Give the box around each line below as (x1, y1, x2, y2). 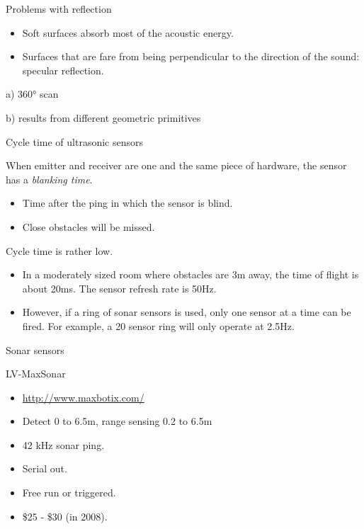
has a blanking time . (6, 171, 93, 186)
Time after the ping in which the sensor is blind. (22, 195, 233, 210)
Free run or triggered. (22, 485, 116, 500)
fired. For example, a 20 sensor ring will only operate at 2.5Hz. (22, 318, 295, 333)
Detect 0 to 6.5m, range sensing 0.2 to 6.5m (22, 414, 212, 428)
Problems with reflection (6, 1, 112, 16)
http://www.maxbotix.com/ (22, 389, 144, 404)
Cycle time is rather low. (6, 243, 113, 258)
